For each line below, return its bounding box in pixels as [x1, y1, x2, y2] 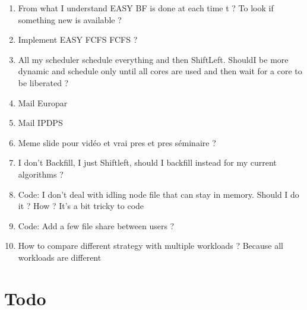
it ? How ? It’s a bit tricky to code [18, 200, 144, 212]
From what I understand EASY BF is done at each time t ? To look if [18, 2, 274, 14]
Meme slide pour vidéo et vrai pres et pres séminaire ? [18, 136, 216, 148]
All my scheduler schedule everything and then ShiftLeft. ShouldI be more [18, 53, 289, 65]
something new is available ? [18, 13, 122, 26]
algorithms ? [18, 167, 64, 180]
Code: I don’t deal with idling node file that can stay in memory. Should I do [18, 188, 299, 200]
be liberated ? [18, 76, 69, 88]
